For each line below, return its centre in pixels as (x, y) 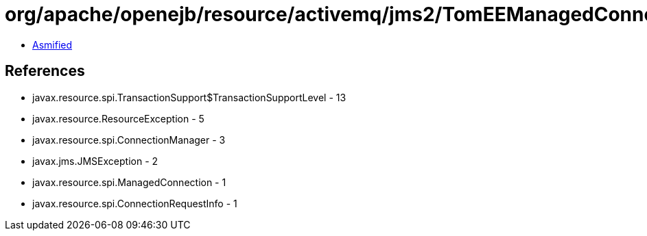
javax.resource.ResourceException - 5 (118, 118)
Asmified (52, 44)
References (45, 71)
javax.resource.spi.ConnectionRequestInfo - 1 (135, 203)
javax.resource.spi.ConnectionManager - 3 (129, 140)
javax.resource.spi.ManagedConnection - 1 (129, 182)
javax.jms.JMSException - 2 (95, 161)
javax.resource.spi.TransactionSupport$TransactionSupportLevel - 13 (189, 97)
